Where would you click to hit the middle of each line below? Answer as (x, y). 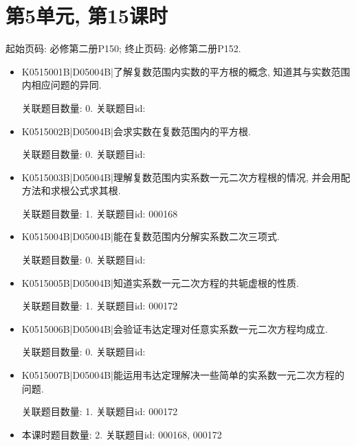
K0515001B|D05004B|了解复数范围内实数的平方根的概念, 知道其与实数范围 (186, 71)
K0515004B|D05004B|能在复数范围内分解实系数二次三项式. (151, 236)
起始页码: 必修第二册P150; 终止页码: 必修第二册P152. (123, 48)
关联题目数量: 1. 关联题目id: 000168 (100, 213)
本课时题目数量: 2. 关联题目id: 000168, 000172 (122, 434)
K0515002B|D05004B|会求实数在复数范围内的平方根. (136, 131)
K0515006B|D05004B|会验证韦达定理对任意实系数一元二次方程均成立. (175, 328)
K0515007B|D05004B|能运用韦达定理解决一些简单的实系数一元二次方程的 (183, 375)
